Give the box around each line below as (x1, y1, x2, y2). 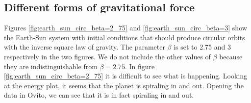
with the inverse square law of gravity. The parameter (4, 42, 165, 52)
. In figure (125, 61, 155, 71)
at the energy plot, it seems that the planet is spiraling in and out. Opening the (4, 80, 244, 90)
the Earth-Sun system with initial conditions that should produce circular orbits (4, 32, 245, 42)
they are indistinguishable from (4, 61, 98, 71)
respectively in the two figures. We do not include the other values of (4, 51, 211, 61)
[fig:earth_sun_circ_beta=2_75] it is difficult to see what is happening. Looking (4, 71, 248, 81)
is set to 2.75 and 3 (174, 42, 231, 52)
